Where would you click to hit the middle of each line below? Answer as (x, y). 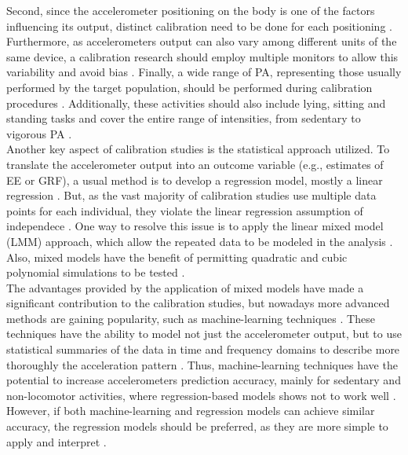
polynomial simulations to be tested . (96, 272)
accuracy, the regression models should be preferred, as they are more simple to (197, 426)
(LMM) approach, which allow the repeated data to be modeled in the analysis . (200, 241)
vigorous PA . (39, 133)
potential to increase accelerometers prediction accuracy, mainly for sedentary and (204, 380)
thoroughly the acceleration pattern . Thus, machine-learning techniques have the (202, 364)
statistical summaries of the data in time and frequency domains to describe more (203, 349)
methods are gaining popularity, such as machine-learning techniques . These (191, 318)
